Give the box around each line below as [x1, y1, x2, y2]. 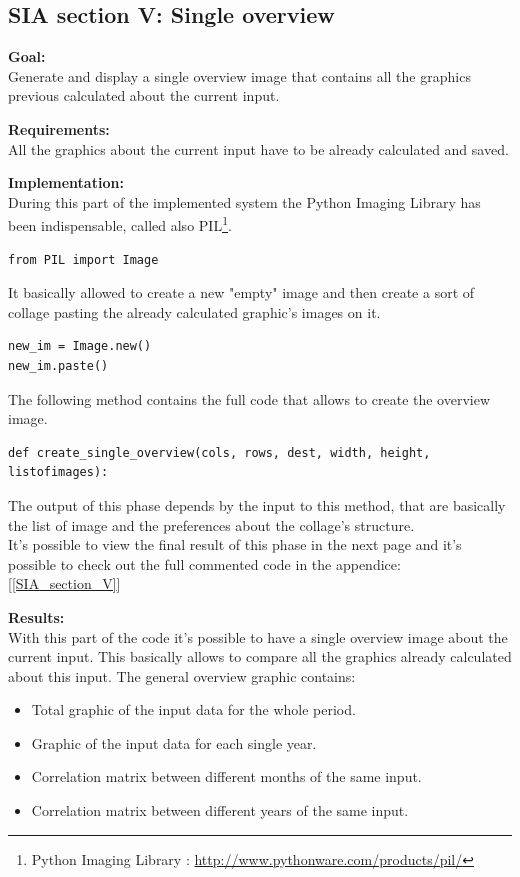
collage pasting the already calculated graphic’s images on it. [8, 301, 381, 322]
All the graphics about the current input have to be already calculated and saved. [8, 138, 509, 159]
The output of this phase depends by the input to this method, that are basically [8, 494, 506, 515]
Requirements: [8, 118, 110, 139]
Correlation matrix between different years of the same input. [31, 800, 409, 821]
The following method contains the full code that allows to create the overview [8, 388, 491, 409]
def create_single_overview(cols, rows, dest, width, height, [8, 445, 431, 460]
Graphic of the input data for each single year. [31, 732, 317, 753]
